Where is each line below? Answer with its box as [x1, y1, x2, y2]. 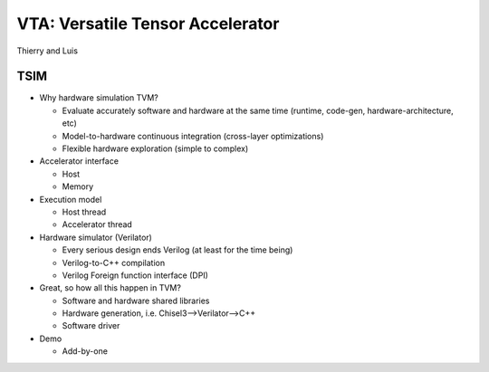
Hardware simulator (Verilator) [39, 232, 153, 243]
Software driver [62, 320, 120, 331]
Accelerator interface [39, 156, 120, 167]
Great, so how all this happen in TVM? [39, 282, 181, 293]
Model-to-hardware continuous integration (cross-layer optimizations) [62, 130, 324, 141]
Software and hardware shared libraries [62, 295, 210, 306]
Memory [62, 181, 94, 192]
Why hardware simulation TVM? [39, 92, 158, 103]
